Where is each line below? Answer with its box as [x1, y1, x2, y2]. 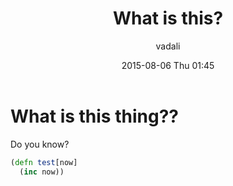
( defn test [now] [10, 157, 78, 167]
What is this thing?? [10, 105, 179, 127]
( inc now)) [19, 167, 65, 177]
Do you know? [10, 138, 70, 150]
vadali [155, 40, 181, 52]
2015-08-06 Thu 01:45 [121, 59, 215, 71]
